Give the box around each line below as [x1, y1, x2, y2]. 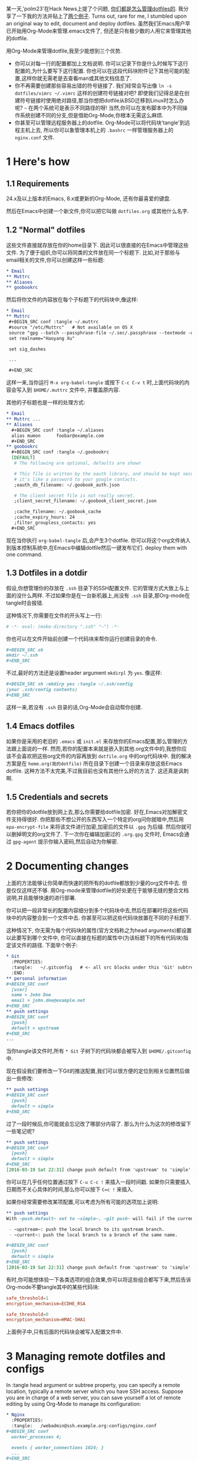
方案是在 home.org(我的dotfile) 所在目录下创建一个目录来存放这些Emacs [6, 760, 183, 767]
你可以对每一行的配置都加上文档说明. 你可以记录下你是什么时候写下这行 [14, 60, 189, 67]
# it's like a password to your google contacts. [14, 476, 138, 482]
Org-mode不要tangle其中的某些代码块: [6, 1283, 100, 1291]
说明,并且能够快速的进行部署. [6, 894, 77, 902]
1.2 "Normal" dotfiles [6, 225, 85, 235]
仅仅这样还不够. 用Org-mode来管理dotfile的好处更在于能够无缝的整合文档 [11, 887, 189, 894]
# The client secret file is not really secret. [14, 493, 136, 498]
